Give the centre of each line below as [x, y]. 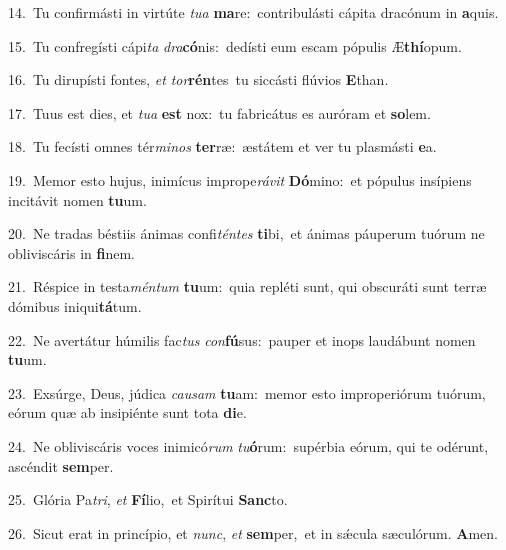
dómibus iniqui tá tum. [75, 305]
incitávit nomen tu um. [77, 199]
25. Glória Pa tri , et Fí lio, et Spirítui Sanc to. [148, 499]
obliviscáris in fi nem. [71, 252]
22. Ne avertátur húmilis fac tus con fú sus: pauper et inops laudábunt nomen [242, 339]
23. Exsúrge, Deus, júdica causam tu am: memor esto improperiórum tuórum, [247, 392]
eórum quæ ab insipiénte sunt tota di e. [127, 412]
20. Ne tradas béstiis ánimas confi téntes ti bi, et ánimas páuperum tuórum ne [246, 233]
